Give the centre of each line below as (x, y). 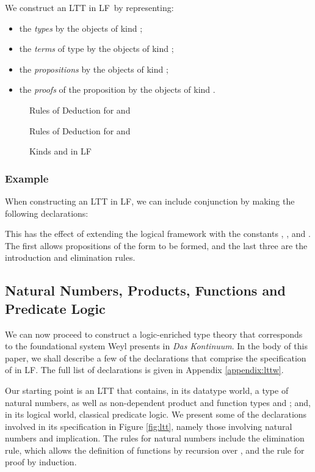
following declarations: (47, 213)
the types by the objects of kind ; (81, 28)
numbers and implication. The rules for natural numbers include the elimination (155, 438)
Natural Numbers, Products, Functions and (145, 290)
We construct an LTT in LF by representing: (89, 7)
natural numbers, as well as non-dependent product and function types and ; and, (158, 402)
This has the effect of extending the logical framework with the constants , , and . (158, 234)
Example (27, 178)
